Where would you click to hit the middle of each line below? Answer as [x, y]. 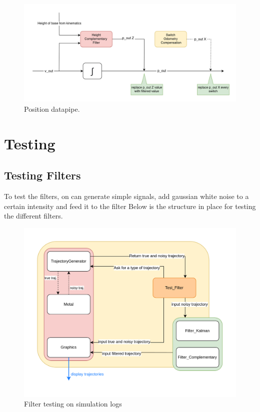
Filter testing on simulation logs [73, 404]
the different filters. [33, 216]
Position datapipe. [52, 109]
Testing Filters [42, 175]
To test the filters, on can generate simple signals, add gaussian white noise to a [126, 196]
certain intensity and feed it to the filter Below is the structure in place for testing [130, 206]
